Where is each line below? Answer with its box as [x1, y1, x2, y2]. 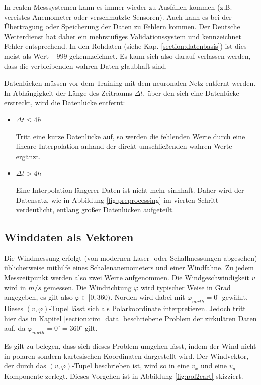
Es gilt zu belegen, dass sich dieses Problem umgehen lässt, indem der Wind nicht [4, 341, 256, 351]
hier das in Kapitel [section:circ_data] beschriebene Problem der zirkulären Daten [4, 313, 257, 323]
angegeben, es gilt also [4, 292, 73, 302]
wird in [4, 282, 26, 292]
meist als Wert [4, 50, 49, 61]
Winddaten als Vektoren [4, 229, 134, 245]
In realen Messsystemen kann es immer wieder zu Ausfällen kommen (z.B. [4, 2, 232, 12]
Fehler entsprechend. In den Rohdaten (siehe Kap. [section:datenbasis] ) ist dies [4, 41, 247, 51]
